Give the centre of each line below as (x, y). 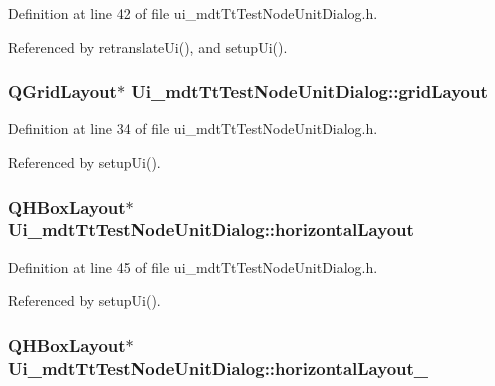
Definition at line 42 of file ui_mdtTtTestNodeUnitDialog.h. (193, 13)
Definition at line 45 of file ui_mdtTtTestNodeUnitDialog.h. (193, 266)
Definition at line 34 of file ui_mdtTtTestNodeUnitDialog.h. (193, 128)
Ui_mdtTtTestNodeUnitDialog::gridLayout (309, 91)
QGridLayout (62, 91)
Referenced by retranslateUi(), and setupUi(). (148, 46)
